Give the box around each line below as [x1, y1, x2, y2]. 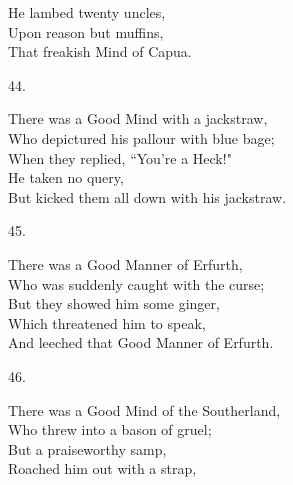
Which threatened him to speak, [8, 312, 206, 333]
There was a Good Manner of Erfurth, [8, 253, 243, 274]
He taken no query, [8, 167, 124, 188]
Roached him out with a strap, [8, 458, 197, 479]
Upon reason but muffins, [8, 21, 164, 42]
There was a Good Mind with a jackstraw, [8, 108, 268, 129]
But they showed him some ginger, [8, 293, 220, 314]
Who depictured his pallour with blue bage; [8, 127, 275, 148]
